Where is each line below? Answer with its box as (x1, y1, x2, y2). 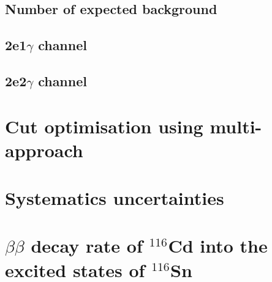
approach (5, 137, 83, 162)
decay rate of (31, 233, 143, 258)
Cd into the (168, 233, 268, 258)
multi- (210, 113, 262, 138)
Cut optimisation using (5, 113, 203, 138)
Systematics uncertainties (5, 185, 224, 210)
